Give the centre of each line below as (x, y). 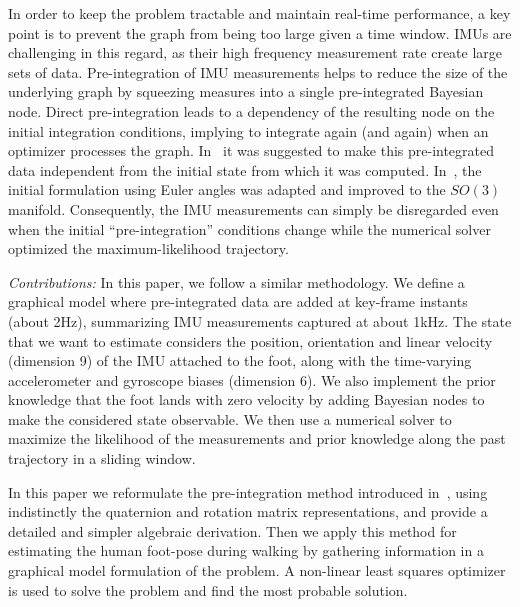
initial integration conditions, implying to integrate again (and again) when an (248, 130)
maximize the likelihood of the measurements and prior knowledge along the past (257, 438)
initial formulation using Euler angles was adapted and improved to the (227, 189)
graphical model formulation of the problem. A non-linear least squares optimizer (257, 570)
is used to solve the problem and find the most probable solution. (208, 589)
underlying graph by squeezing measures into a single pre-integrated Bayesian (246, 91)
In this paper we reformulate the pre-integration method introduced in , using (248, 491)
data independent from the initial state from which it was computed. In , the (245, 169)
